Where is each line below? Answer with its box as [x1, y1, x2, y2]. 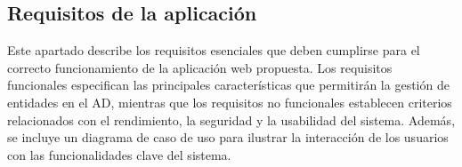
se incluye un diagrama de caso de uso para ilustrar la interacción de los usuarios [7, 128, 449, 147]
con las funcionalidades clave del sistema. [7, 145, 231, 163]
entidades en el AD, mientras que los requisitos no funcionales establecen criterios [7, 92, 452, 111]
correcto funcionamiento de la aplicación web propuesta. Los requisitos [7, 58, 393, 76]
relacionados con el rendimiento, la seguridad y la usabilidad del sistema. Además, [7, 110, 456, 129]
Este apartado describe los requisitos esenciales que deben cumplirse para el [7, 41, 420, 60]
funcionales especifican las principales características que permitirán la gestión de [7, 76, 450, 94]
